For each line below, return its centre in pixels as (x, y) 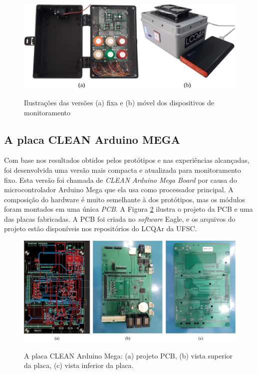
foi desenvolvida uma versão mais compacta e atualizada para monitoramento (123, 170)
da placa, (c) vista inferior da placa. (79, 365)
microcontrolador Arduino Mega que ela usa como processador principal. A (119, 189)
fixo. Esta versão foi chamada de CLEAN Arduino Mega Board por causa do (121, 180)
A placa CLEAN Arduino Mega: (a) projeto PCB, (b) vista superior (128, 355)
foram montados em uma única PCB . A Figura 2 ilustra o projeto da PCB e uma (128, 209)
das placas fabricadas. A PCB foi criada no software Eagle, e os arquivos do (120, 218)
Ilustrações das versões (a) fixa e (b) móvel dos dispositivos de (119, 102)
